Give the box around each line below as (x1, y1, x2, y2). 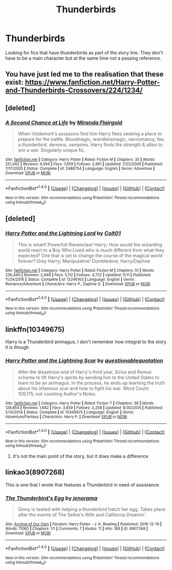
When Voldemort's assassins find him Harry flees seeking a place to (17, 131, 162, 137)
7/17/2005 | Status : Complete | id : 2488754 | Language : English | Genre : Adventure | (5, 166, 155, 171)
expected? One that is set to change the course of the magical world (17, 252, 163, 258)
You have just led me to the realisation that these (5, 70, 164, 79)
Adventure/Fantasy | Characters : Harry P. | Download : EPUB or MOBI (5, 414, 127, 419)
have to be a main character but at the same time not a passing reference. (5, 55, 161, 61)
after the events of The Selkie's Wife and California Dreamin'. (17, 511, 147, 518)
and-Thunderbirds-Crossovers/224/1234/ (5, 86, 143, 95)
